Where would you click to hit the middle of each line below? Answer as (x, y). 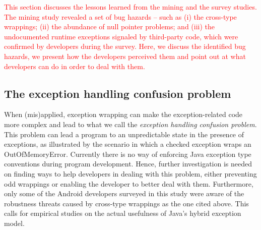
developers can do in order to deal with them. (75, 66)
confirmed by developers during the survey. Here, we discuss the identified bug (125, 46)
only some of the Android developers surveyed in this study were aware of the (124, 193)
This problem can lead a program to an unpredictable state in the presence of (124, 134)
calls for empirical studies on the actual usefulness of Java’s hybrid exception (123, 213)
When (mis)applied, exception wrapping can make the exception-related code (123, 114)
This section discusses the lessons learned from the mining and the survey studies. (130, 7)
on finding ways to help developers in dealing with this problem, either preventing (130, 173)
